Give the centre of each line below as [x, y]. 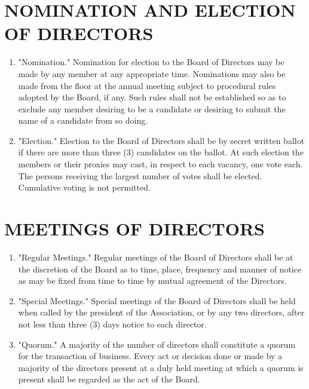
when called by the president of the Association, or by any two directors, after [161, 312]
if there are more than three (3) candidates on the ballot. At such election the [161, 152]
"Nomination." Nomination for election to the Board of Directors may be [151, 62]
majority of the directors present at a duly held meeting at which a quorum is [161, 367]
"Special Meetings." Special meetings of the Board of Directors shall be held [157, 300]
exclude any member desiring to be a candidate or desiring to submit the [152, 108]
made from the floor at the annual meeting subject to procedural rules [147, 85]
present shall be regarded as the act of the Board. [109, 379]
